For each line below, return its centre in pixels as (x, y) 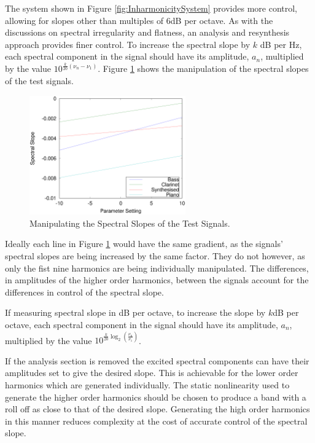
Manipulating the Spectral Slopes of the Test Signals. (130, 223)
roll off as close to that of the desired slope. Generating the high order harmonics (157, 409)
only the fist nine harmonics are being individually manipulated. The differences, (157, 268)
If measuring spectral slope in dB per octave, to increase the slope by (135, 312)
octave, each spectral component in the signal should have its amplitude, (142, 325)
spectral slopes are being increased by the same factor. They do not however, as (155, 256)
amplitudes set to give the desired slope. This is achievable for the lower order (152, 373)
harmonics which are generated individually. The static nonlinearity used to (147, 384)
